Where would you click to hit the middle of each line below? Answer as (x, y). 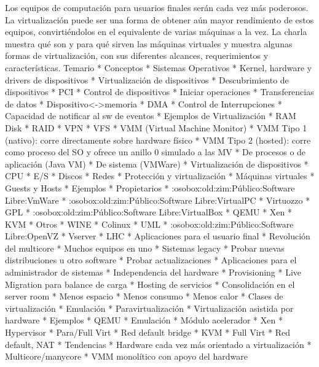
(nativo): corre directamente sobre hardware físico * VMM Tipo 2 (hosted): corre (158, 140)
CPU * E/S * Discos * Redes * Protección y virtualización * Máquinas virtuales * (160, 176)
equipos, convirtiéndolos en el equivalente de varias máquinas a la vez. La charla (156, 32)
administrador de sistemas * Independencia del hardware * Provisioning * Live (153, 272)
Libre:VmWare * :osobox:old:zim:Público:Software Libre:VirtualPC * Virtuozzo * (158, 200)
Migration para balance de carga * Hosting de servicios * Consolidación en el (150, 284)
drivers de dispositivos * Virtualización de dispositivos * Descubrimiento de (147, 79)
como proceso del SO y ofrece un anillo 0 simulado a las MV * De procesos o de (156, 152)
